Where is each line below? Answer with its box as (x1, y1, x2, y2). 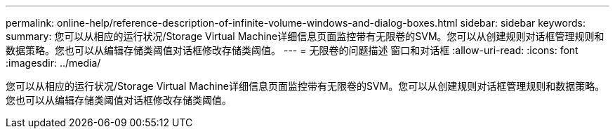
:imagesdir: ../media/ (6, 57, 101, 69)
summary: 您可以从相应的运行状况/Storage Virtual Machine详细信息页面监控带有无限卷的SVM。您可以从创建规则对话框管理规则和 (6, 30, 604, 42)
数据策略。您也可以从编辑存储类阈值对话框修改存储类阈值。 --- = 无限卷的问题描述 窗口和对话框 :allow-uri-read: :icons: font (6, 44, 578, 56)
